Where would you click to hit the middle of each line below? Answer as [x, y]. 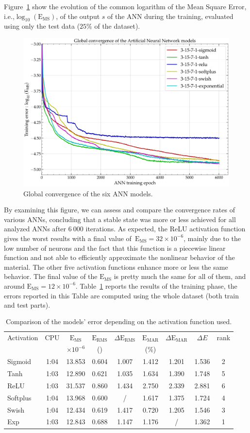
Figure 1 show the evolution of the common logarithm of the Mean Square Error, [125, 6]
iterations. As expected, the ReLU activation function [166, 229]
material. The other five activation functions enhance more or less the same [116, 267]
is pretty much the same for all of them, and [180, 276]
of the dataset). [117, 26]
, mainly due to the [212, 238]
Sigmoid [19, 361]
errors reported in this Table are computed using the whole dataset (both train [121, 295]
